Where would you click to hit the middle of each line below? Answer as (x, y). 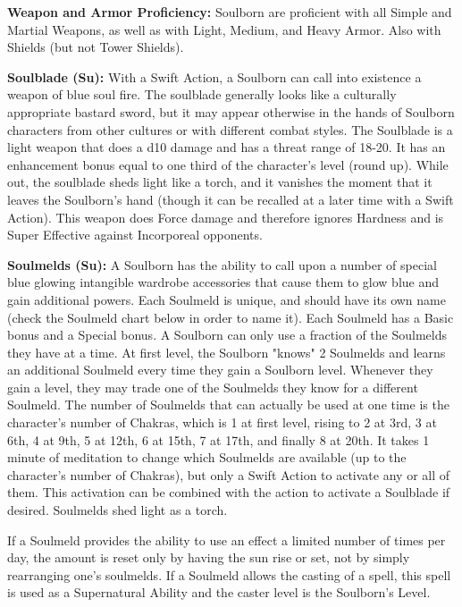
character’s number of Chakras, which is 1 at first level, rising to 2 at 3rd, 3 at (222, 422)
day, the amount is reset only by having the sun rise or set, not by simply (209, 557)
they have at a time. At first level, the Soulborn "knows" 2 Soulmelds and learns (227, 352)
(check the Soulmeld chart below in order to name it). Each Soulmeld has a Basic (231, 317)
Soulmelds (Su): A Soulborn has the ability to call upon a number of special (222, 264)
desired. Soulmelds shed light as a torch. (118, 510)
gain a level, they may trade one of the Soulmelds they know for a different (213, 387)
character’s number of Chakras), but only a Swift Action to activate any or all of (229, 474)
